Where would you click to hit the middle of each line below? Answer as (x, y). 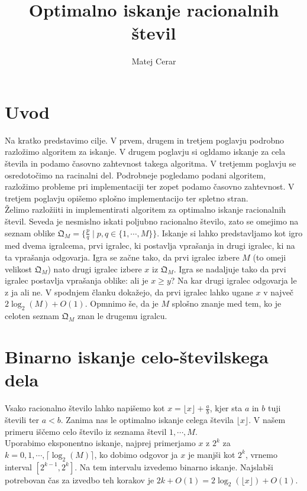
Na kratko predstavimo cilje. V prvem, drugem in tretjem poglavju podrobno (145, 140)
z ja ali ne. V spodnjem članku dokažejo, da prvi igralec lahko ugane (129, 292)
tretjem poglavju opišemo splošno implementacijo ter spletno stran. (127, 198)
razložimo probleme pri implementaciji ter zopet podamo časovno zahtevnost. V (150, 186)
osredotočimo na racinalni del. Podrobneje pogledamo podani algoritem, (135, 175)
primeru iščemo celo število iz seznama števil (86, 431)
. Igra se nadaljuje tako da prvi (230, 269)
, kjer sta (226, 408)
